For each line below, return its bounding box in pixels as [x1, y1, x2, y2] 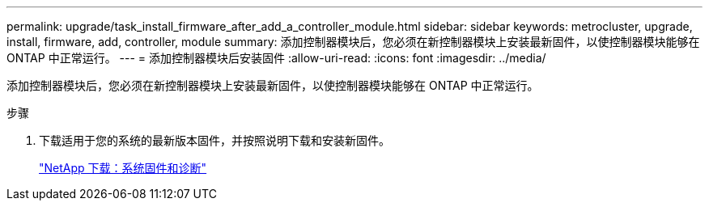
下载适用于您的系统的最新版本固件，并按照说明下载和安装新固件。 [39, 133, 390, 147]
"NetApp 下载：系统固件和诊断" [39, 161, 207, 175]
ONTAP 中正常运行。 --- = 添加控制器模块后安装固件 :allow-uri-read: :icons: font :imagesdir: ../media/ [6, 51, 546, 65]
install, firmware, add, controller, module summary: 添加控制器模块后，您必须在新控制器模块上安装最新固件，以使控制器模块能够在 [6, 35, 700, 49]
